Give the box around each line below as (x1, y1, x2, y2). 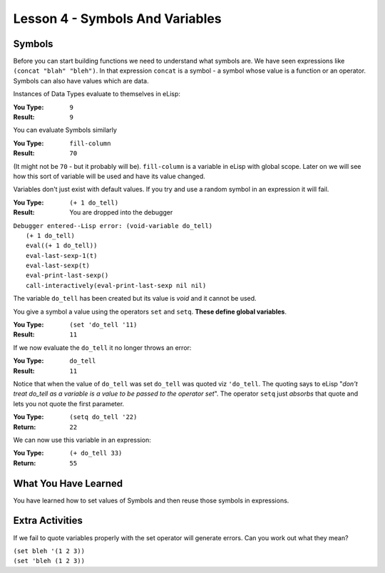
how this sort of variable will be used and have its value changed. (13, 172, 206, 180)
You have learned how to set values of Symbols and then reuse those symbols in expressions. (13, 496, 289, 505)
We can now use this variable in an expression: (13, 435, 151, 444)
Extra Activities (13, 515, 83, 527)
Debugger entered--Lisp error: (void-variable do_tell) (13, 222, 213, 229)
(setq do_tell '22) (69, 413, 138, 421)
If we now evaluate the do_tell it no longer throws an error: (13, 343, 192, 352)
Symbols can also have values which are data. (13, 76, 149, 85)
